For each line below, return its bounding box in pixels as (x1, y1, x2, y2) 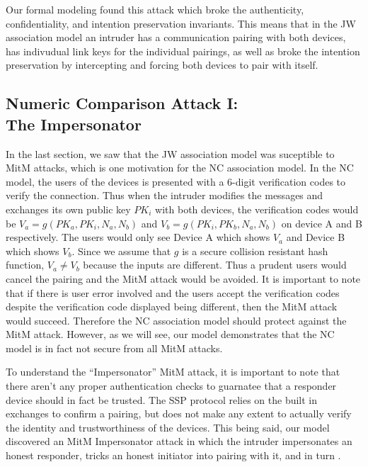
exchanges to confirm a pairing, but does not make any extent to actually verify (6, 406, 352, 421)
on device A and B (281, 215, 362, 230)
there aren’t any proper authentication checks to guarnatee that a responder (6, 378, 337, 393)
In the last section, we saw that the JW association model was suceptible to (6, 146, 335, 161)
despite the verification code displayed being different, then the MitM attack (6, 299, 338, 314)
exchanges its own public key (6, 201, 131, 216)
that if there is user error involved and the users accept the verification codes (6, 285, 340, 300)
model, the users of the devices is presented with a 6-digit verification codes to (6, 174, 346, 189)
